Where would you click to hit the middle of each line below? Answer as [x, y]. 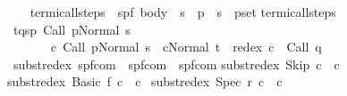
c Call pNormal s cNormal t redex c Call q [186, 47]
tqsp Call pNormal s [72, 29]
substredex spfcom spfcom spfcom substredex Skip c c [176, 64]
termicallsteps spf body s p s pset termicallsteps [183, 12]
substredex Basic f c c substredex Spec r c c [145, 81]
